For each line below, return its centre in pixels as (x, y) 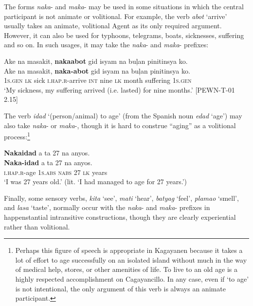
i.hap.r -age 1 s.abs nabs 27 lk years (56, 172)
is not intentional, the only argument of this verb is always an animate (120, 288)
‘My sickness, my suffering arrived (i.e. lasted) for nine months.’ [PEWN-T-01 (119, 89)
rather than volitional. (37, 226)
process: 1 (17, 136)
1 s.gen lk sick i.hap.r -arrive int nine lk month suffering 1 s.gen (98, 80)
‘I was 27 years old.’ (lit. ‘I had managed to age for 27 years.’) (95, 182)
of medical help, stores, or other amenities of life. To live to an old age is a (126, 269)
